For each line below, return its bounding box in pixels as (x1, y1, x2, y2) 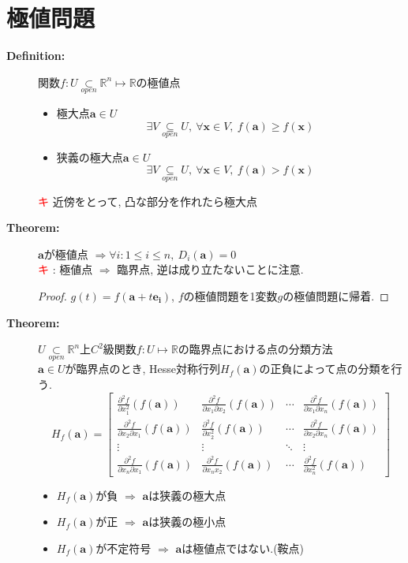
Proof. (38, 287, 67, 304)
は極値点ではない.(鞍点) (182, 539, 305, 556)
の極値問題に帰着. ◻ (283, 287, 389, 304)
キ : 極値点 (38, 261, 93, 278)
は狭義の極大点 (148, 487, 226, 503)
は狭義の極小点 (148, 513, 226, 530)
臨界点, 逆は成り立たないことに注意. (117, 261, 304, 278)
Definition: (6, 47, 66, 64)
